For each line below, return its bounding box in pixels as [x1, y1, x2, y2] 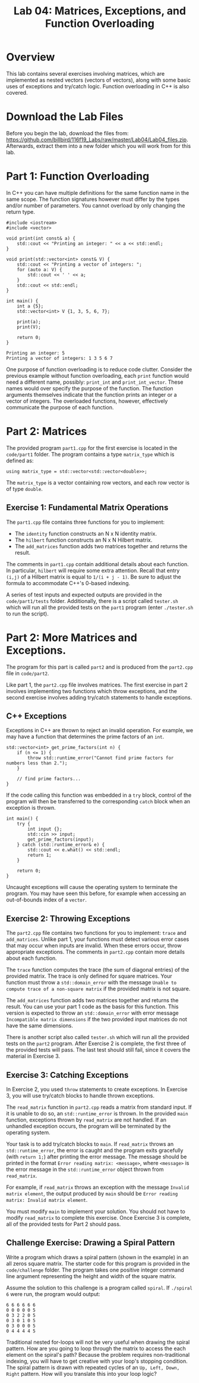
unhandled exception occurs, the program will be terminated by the [6, 1122, 171, 1130]
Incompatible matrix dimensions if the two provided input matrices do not [6, 1016, 187, 1023]
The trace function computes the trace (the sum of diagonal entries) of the [6, 966, 189, 974]
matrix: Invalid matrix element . [6, 1196, 88, 1203]
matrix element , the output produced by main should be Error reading [6, 1190, 178, 1197]
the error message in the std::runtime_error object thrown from [6, 1166, 164, 1173]
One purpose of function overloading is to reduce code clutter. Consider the [6, 365, 192, 373]
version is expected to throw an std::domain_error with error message [6, 1009, 179, 1017]
